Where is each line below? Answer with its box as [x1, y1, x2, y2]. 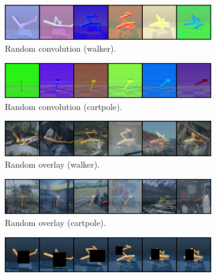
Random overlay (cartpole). [5, 216, 106, 228]
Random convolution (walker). [5, 42, 116, 55]
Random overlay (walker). [5, 158, 100, 171]
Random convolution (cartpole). [5, 100, 122, 112]
